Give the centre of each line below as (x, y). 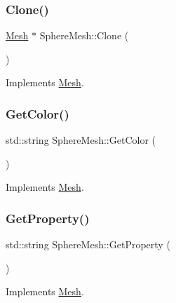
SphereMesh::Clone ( (84, 35)
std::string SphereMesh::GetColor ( (81, 140)
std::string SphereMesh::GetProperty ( (88, 244)
